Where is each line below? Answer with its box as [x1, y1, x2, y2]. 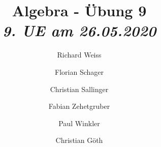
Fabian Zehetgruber [48, 101, 110, 111]
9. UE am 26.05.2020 [2, 20, 156, 41]
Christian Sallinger [50, 83, 109, 94]
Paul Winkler [58, 117, 100, 128]
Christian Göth [55, 135, 103, 145]
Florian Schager [55, 66, 104, 77]
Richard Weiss [57, 49, 102, 60]
